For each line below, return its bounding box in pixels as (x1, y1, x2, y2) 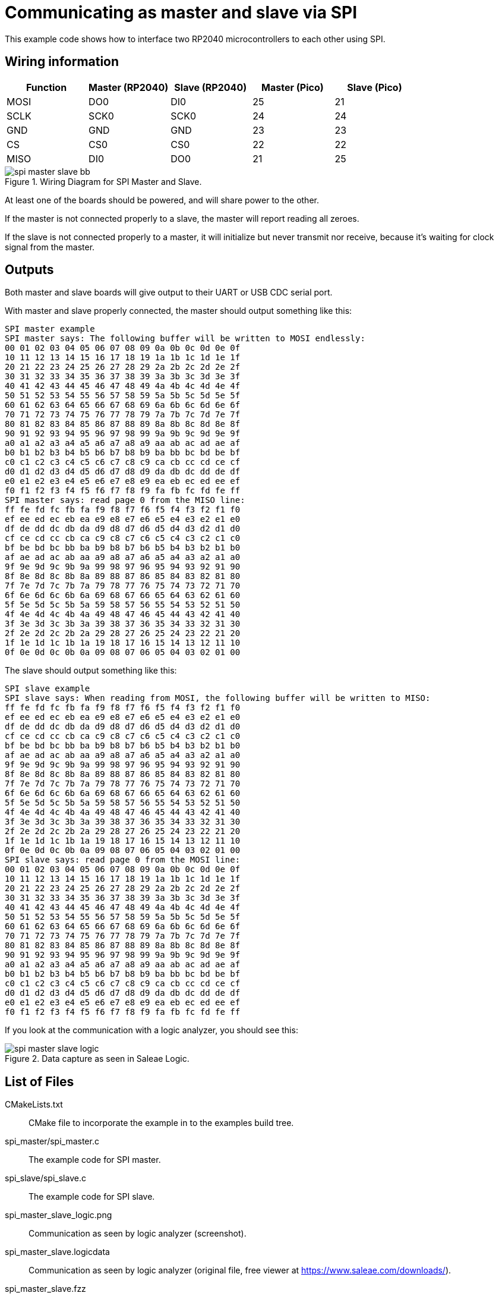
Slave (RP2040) (174, 81, 247, 93)
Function (26, 81, 67, 93)
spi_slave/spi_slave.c (5, 1173, 86, 1184)
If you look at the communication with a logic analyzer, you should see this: (5, 1025, 298, 1036)
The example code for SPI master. (29, 1155, 161, 1165)
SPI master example (5, 324, 95, 334)
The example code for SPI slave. (29, 1191, 155, 1202)
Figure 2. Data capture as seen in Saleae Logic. (5, 1053, 190, 1064)
